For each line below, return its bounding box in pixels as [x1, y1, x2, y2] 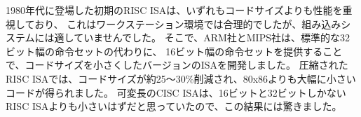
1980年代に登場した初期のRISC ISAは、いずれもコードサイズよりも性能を [6, 3, 343, 17]
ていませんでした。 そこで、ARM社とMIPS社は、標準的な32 [74, 30, 350, 45]
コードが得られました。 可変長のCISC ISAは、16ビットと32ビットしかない [6, 85, 346, 99]
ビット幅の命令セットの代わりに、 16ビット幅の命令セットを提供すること [6, 43, 343, 58]
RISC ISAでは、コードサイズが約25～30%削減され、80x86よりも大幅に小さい [6, 71, 356, 85]
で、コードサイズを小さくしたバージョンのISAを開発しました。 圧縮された [6, 57, 348, 72]
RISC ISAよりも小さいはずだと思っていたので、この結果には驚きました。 [6, 99, 342, 113]
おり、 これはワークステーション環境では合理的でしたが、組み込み [34, 16, 341, 31]
